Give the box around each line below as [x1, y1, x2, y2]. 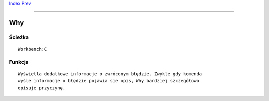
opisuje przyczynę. [18, 85, 66, 91]
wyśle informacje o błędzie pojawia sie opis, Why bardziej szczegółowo [18, 78, 199, 84]
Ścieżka [9, 34, 29, 41]
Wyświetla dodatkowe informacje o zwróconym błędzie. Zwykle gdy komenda [18, 71, 202, 77]
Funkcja [9, 58, 29, 65]
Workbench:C [18, 46, 47, 52]
